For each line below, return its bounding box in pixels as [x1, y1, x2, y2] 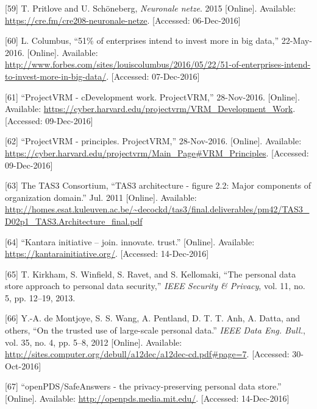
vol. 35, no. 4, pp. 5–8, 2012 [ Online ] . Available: [5, 335, 182, 348]
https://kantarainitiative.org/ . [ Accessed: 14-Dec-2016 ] [5, 247, 209, 260]
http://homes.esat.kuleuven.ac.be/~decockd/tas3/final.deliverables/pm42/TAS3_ [5, 203, 310, 215]
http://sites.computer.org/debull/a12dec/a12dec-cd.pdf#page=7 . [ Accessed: [5, 348, 290, 360]
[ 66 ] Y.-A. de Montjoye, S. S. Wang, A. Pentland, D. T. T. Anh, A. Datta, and [5, 312, 301, 324]
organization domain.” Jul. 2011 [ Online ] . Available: [5, 191, 197, 203]
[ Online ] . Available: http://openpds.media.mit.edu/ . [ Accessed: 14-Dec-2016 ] [5, 392, 290, 405]
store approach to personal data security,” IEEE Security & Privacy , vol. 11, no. [5, 279, 305, 292]
